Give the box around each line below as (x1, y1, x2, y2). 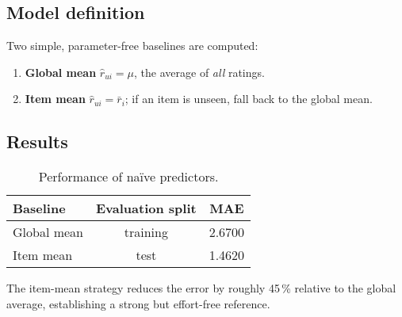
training (124, 223, 168, 242)
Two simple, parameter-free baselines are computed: (6, 37, 258, 54)
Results (6, 129, 68, 154)
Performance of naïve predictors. (38, 167, 219, 186)
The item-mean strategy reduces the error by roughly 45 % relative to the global (6, 280, 396, 296)
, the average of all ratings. (134, 63, 265, 80)
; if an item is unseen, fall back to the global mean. (124, 90, 373, 107)
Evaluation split (96, 199, 197, 218)
